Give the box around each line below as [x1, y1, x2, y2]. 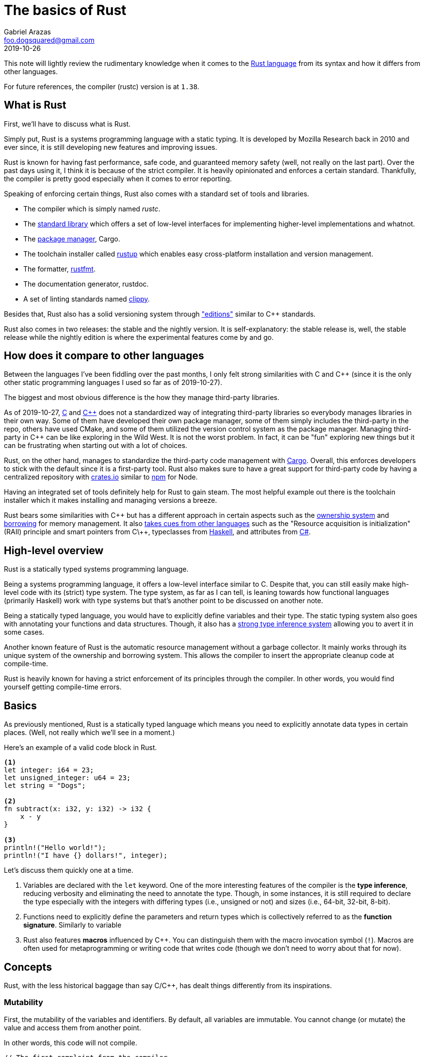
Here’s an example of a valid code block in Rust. [4, 743, 157, 752]
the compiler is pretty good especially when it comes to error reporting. [4, 174, 232, 183]
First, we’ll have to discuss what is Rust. [4, 119, 131, 128]
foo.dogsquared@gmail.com [4, 35, 95, 44]
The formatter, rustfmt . [23, 264, 96, 273]
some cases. [4, 628, 45, 637]
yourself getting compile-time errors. [4, 683, 122, 691]
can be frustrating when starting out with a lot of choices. [4, 441, 187, 450]
